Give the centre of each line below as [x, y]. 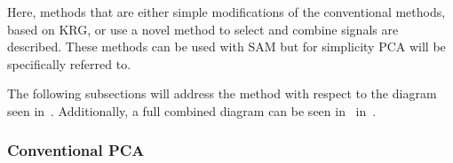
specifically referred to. [69, 63]
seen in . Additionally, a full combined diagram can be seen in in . [192, 110]
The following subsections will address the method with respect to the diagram [222, 93]
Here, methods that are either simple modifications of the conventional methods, [226, 12]
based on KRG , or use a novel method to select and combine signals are [203, 29]
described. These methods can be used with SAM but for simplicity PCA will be [226, 47]
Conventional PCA [76, 150]
